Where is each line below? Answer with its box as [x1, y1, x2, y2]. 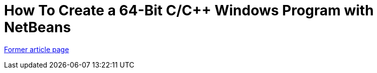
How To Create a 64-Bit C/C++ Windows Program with [4, 2, 374, 19]
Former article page [4, 45, 69, 54]
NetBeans [4, 19, 71, 36]
